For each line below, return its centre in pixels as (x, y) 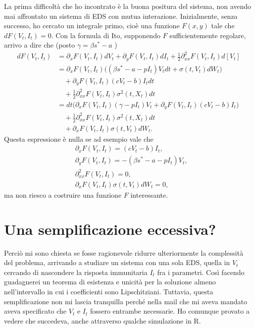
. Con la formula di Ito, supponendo (106, 35)
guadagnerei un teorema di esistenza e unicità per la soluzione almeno (110, 282)
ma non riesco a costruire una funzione (63, 194)
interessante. (149, 194)
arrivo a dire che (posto (40, 45)
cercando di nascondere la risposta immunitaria (76, 272)
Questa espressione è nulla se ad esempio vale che (79, 138)
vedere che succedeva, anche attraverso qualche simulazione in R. (102, 320)
